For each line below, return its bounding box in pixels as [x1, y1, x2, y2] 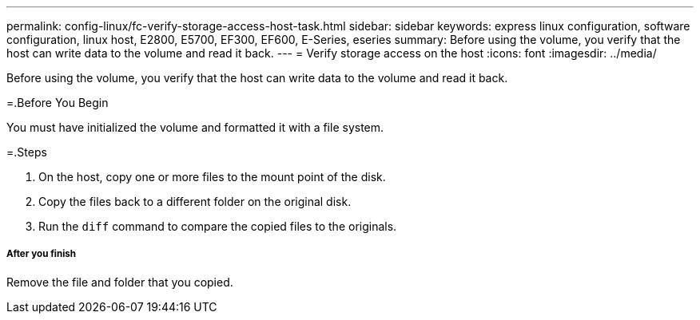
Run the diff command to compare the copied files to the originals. [38, 219, 397, 233]
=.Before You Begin [6, 96, 109, 109]
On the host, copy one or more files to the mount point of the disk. [38, 170, 386, 184]
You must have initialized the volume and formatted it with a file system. [6, 120, 384, 134]
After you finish [6, 248, 77, 260]
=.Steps [6, 145, 47, 159]
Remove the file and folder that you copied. [6, 275, 233, 289]
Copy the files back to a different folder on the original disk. [38, 195, 352, 208]
